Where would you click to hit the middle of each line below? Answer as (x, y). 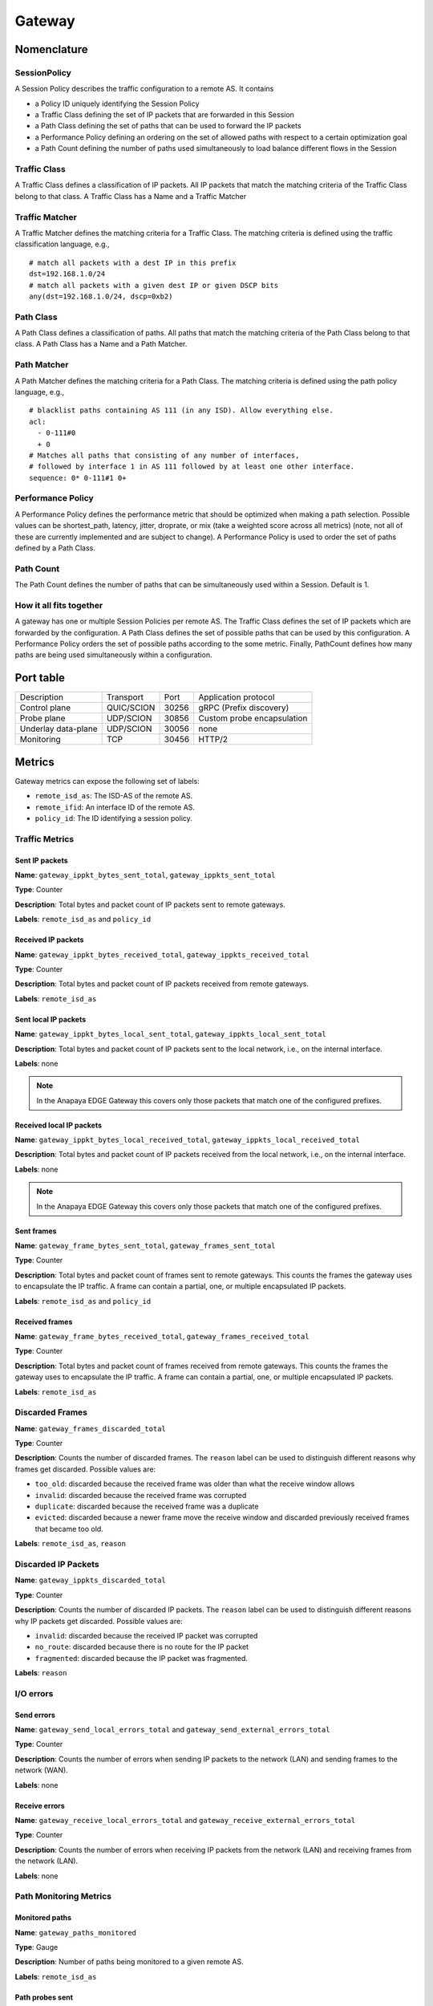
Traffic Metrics (45, 839)
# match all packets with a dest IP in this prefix (133, 262)
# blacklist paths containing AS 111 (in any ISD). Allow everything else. (181, 410)
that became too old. (69, 1529)
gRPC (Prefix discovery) (244, 708)
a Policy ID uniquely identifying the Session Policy (117, 104)
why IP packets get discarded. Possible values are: (99, 1621)
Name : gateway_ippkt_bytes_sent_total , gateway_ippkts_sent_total (145, 875)
